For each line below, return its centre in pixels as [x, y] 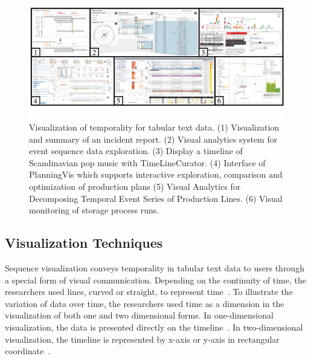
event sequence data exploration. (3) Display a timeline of [136, 151]
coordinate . [28, 351]
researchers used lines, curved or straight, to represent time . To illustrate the [149, 292]
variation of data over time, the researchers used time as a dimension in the [145, 303]
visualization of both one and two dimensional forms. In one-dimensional [139, 315]
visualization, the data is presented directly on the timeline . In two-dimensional [154, 327]
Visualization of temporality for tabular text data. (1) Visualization [154, 127]
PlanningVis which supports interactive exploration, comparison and [156, 174]
